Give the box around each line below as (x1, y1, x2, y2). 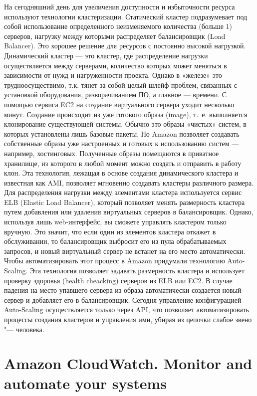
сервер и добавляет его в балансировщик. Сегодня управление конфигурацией (4, 294, 242, 305)
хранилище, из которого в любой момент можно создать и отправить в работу (4, 158, 242, 168)
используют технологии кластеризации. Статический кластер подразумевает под (4, 11, 248, 21)
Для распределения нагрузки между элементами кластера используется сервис (4, 187, 242, 198)
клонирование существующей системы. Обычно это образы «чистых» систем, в (4, 119, 247, 129)
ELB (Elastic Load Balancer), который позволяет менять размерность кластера (4, 197, 245, 207)
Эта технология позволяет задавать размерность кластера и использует (30, 265, 245, 276)
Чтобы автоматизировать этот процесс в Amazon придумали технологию (4, 255, 225, 266)
